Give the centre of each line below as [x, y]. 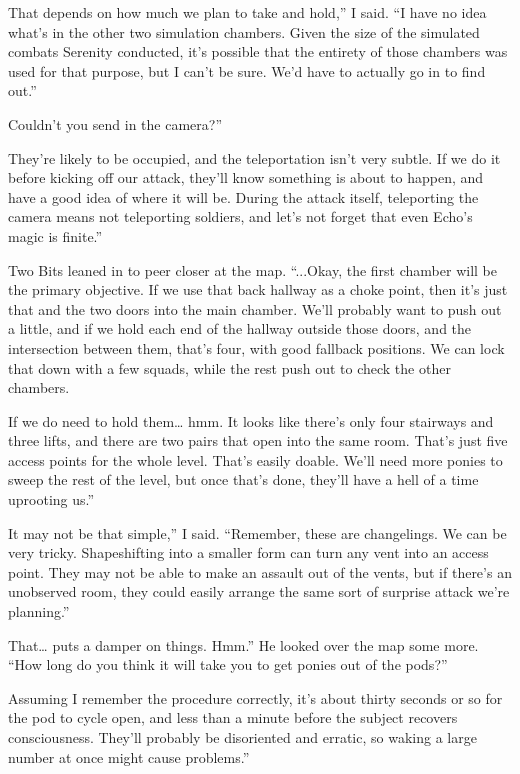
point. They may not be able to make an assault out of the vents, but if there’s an [260, 571]
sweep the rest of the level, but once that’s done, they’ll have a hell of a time [243, 479]
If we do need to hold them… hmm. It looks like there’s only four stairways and [251, 420]
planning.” [39, 611]
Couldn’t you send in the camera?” [115, 123]
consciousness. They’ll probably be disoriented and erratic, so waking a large [242, 737]
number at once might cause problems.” [129, 756]
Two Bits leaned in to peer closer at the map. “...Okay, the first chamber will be [252, 269]
